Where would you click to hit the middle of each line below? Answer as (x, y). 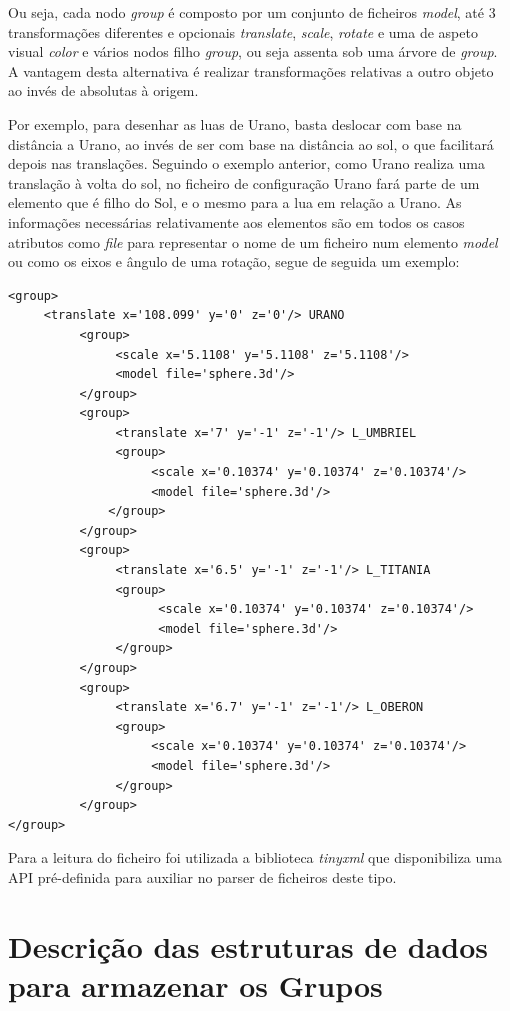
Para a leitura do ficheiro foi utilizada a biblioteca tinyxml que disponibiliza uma (255, 857)
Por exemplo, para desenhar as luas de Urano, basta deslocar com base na (235, 123)
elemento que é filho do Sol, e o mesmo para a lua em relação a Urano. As (235, 202)
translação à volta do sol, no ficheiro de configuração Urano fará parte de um (244, 182)
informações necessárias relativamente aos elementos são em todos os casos (236, 221)
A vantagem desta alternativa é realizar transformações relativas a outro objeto (251, 70)
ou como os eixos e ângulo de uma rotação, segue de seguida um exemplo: (234, 261)
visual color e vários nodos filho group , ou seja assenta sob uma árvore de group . (253, 51)
